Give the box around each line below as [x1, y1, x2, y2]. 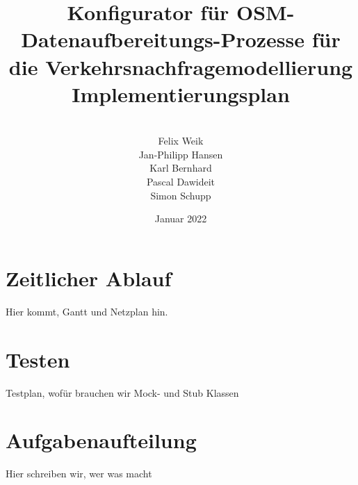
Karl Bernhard [149, 161, 212, 175]
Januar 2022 [154, 211, 207, 226]
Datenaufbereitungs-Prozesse [21, 25, 305, 54]
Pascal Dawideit [146, 174, 215, 189]
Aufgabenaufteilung [6, 426, 197, 454]
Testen [6, 345, 70, 373]
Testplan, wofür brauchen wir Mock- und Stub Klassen [6, 385, 239, 400]
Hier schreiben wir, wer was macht [6, 466, 152, 481]
